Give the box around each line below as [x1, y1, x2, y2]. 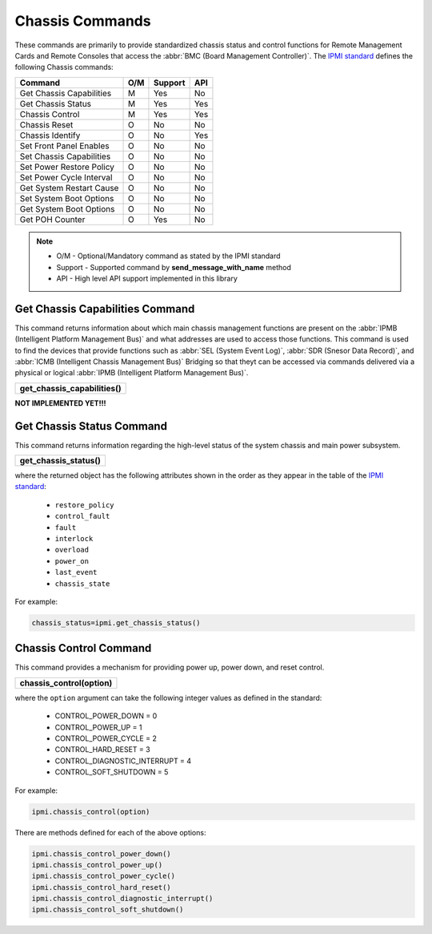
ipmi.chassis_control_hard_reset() [31, 883, 171, 892]
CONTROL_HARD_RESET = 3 [54, 745, 151, 754]
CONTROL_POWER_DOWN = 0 [54, 711, 158, 721]
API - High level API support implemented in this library [56, 273, 238, 283]
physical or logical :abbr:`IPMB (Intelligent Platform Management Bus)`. [14, 368, 249, 378]
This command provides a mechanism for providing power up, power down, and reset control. [14, 662, 325, 673]
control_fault [54, 511, 110, 521]
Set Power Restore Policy [19, 161, 115, 172]
